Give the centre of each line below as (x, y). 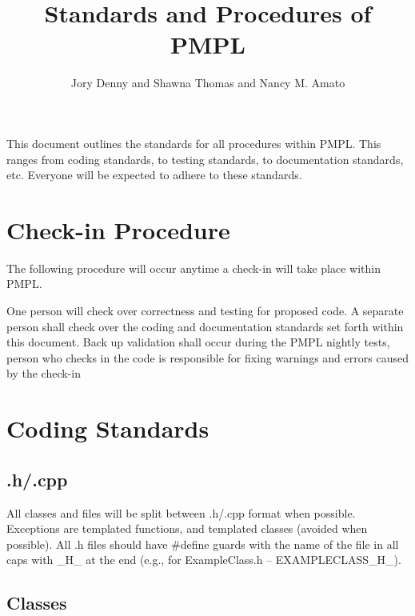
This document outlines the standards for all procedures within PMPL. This (194, 143)
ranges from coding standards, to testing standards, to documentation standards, (205, 159)
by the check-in (44, 373)
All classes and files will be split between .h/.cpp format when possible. (181, 512)
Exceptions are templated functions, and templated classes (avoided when (187, 528)
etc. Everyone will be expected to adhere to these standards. (154, 175)
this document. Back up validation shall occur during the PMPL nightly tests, (198, 342)
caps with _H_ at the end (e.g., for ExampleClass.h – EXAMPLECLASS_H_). (204, 560)
